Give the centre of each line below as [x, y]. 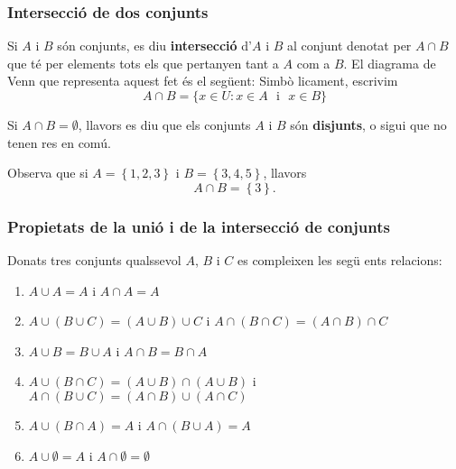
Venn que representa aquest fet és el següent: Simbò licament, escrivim [203, 81]
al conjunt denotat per [349, 46]
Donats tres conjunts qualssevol [94, 260]
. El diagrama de [390, 63]
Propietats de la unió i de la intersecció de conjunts [199, 226]
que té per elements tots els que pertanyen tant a [143, 63]
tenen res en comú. [59, 142]
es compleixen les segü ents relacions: [340, 260]
